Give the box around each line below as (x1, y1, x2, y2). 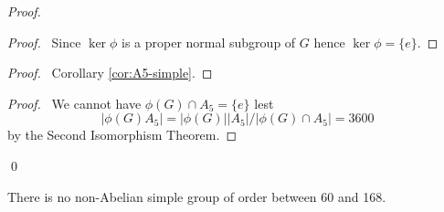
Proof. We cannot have (7, 93, 142, 112)
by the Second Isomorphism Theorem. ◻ (7, 125, 238, 144)
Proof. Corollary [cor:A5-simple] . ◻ (7, 63, 213, 82)
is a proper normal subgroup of (121, 32, 296, 51)
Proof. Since (7, 32, 81, 51)
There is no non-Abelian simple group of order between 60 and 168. (7, 186, 386, 206)
